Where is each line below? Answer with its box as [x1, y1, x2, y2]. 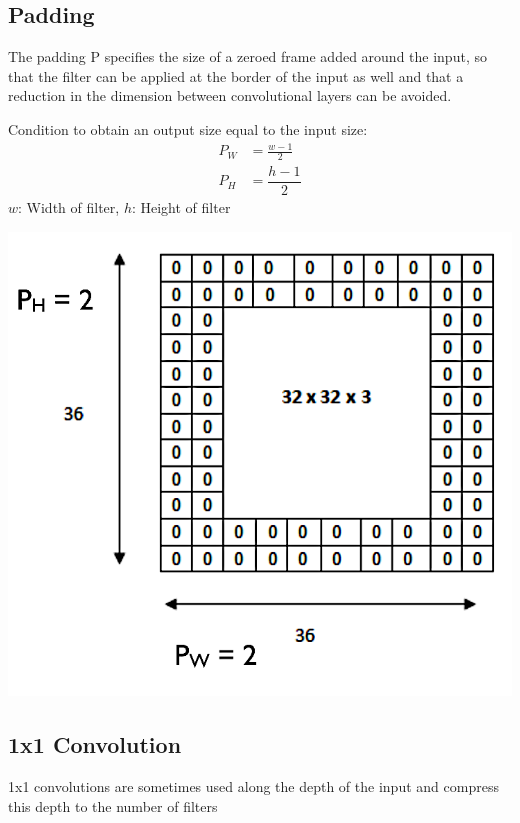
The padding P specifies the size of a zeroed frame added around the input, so [8, 46, 487, 67]
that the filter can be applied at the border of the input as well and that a [8, 65, 464, 86]
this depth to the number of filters [8, 795, 218, 816]
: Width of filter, [18, 197, 120, 218]
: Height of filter [131, 197, 231, 218]
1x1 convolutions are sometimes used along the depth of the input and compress [8, 775, 499, 796]
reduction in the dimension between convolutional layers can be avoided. [8, 85, 452, 106]
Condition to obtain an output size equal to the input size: [8, 118, 368, 139]
